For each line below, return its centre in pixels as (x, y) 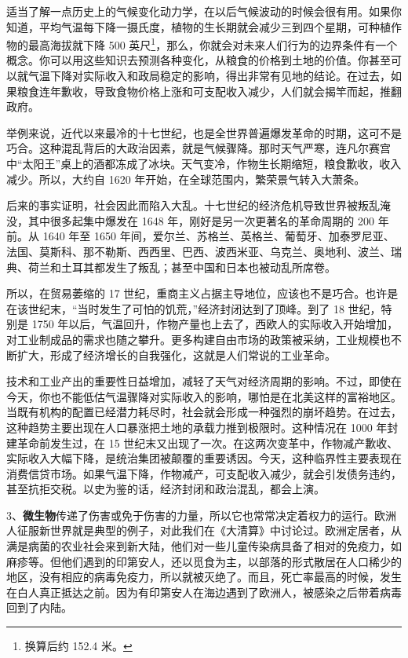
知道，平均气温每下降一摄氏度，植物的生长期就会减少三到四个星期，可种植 (199, 26)
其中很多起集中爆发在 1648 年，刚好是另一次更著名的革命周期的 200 (201, 220)
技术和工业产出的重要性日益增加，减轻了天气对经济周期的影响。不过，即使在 (204, 381)
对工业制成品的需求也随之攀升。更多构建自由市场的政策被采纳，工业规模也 (199, 339)
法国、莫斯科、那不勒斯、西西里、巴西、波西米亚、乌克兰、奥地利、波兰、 (199, 251)
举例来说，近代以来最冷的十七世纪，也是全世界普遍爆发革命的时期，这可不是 (204, 132)
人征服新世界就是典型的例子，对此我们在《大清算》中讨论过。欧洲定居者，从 (204, 530)
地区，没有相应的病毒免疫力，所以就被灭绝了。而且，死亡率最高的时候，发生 (204, 577)
